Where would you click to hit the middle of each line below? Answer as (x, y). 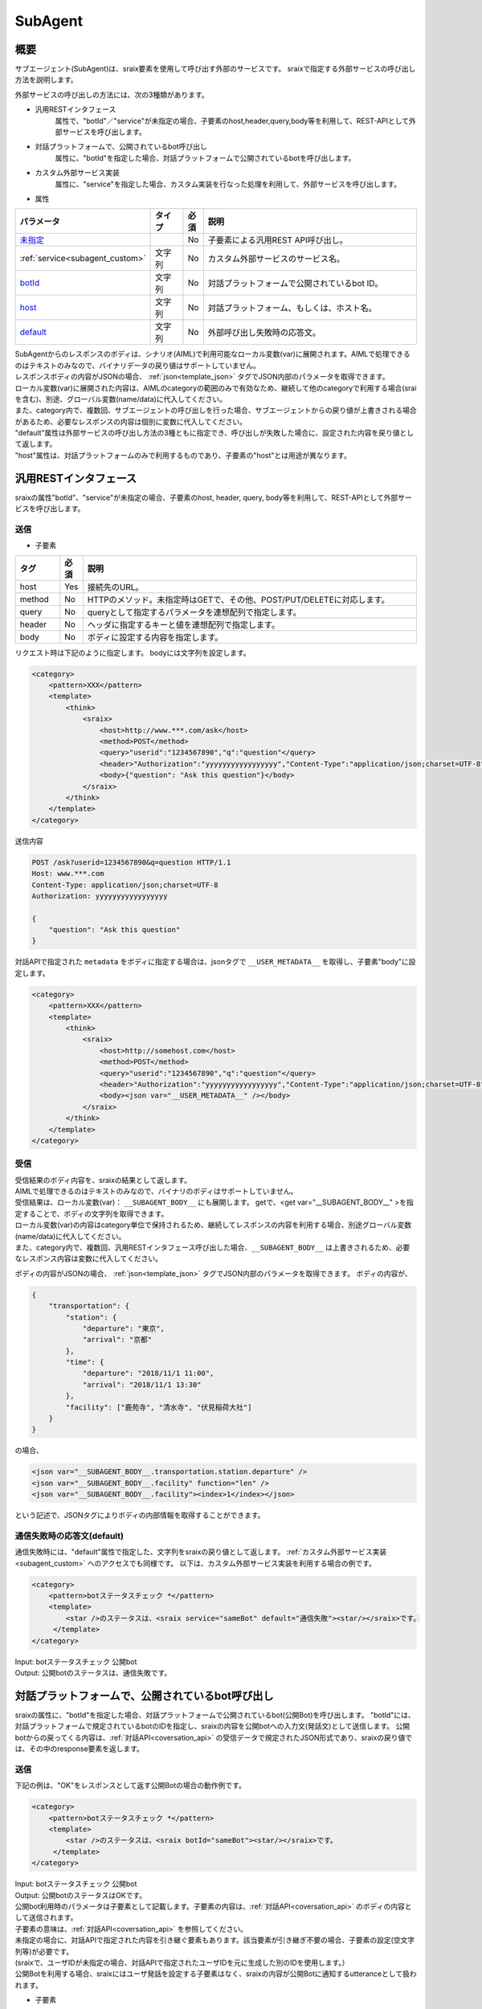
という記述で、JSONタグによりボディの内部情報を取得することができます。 (140, 1516)
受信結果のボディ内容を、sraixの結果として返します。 (103, 1180)
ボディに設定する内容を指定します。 (155, 637)
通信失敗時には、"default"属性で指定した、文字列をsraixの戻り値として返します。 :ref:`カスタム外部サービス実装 (201, 1552)
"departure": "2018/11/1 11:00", (148, 1373)
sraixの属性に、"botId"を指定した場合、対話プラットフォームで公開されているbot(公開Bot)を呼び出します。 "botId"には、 (215, 1715)
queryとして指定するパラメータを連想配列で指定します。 (194, 612)
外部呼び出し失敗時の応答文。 (264, 333)
